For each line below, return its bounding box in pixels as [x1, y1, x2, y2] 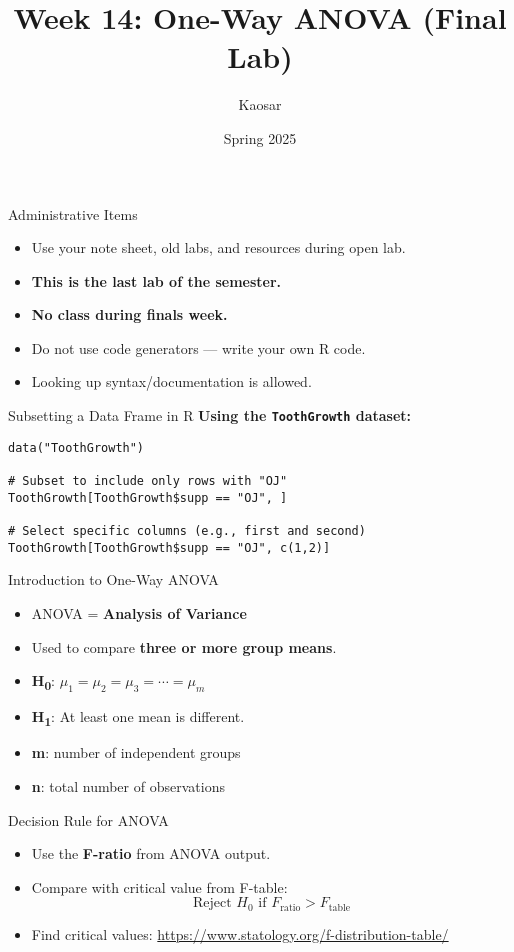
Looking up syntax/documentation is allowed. [31, 371, 312, 392]
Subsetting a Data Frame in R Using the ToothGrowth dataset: [8, 405, 412, 426]
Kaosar [238, 94, 282, 115]
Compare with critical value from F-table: [31, 876, 288, 897]
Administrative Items [8, 203, 138, 224]
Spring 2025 [223, 127, 297, 148]
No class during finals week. [31, 304, 228, 325]
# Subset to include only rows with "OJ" [8, 474, 288, 489]
